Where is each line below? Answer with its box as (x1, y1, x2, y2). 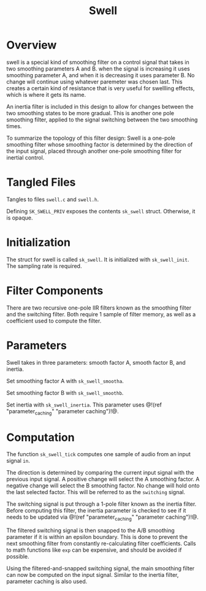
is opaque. (6, 214, 33, 221)
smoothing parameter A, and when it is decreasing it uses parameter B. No (6, 71, 195, 78)
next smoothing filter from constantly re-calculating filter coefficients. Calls (6, 540, 196, 547)
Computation (6, 430, 75, 444)
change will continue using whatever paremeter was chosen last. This (6, 78, 183, 85)
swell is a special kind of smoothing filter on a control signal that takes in (6, 58, 190, 66)
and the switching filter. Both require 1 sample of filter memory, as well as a (6, 310, 196, 318)
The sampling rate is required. (6, 262, 82, 270)
